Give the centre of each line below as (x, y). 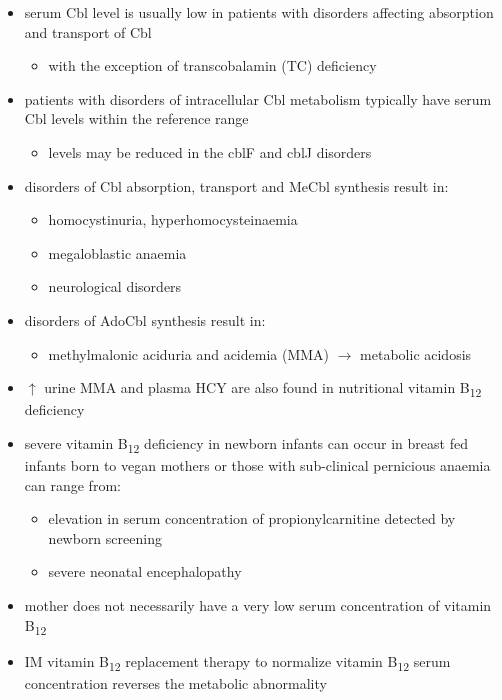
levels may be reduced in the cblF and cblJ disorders (210, 151)
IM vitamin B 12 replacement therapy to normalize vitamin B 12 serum (237, 662)
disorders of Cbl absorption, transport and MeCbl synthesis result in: (236, 185)
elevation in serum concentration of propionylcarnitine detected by (252, 518)
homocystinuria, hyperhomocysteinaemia (173, 219)
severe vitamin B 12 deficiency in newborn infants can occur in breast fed (246, 444)
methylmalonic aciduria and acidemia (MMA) (189, 353)
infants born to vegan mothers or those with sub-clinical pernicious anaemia (257, 464)
